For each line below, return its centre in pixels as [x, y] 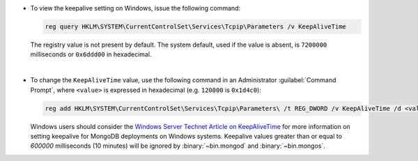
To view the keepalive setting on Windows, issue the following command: [135, 8]
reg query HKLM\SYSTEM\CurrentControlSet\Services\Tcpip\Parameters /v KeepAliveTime [195, 26]
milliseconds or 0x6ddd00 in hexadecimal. [91, 54]
